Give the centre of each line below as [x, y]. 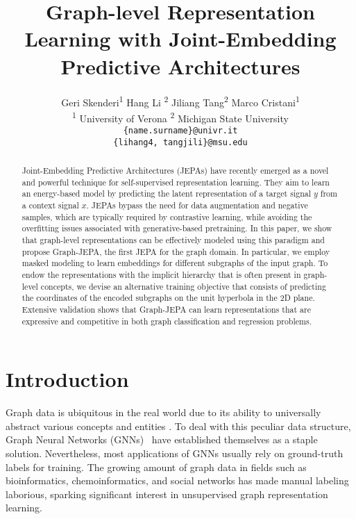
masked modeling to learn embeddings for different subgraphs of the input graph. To [175, 263]
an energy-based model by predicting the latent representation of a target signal [167, 193]
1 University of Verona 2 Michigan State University [180, 117]
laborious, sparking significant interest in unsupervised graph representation [167, 494]
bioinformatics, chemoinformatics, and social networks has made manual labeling [177, 480]
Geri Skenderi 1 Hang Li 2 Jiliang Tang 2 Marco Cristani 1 [180, 101]
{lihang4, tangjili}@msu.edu [180, 142]
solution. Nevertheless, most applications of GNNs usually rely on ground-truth [175, 453]
